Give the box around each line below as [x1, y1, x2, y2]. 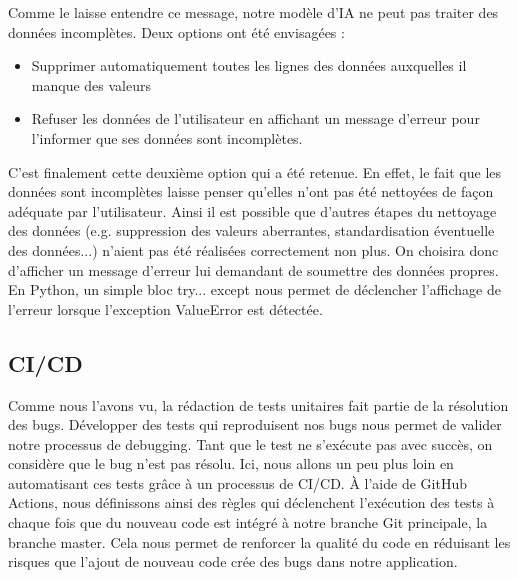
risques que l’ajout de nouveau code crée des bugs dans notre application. [8, 551, 458, 572]
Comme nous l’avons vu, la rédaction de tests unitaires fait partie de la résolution [8, 394, 509, 415]
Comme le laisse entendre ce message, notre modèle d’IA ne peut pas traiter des [8, 2, 499, 22]
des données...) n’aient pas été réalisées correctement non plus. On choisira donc [8, 239, 499, 260]
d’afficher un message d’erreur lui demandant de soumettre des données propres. [8, 259, 499, 280]
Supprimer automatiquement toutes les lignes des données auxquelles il [31, 55, 467, 76]
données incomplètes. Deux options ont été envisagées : [8, 21, 345, 42]
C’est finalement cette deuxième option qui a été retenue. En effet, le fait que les [8, 161, 502, 182]
